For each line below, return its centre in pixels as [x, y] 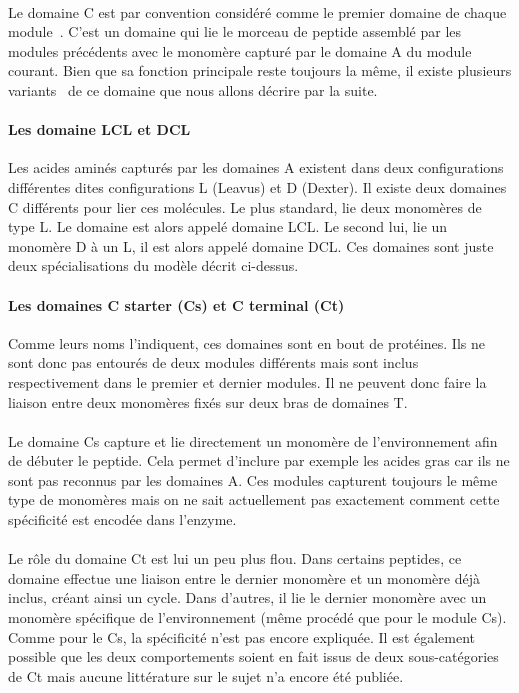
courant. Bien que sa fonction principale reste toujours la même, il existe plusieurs [260, 70]
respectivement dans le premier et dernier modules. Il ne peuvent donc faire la [247, 381]
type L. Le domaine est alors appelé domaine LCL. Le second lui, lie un [228, 226]
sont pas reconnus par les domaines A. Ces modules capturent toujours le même [253, 479]
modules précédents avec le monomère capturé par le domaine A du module [240, 50]
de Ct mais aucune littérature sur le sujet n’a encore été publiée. [206, 675]
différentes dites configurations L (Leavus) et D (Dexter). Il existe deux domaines [257, 186]
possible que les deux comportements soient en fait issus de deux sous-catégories [253, 656]
